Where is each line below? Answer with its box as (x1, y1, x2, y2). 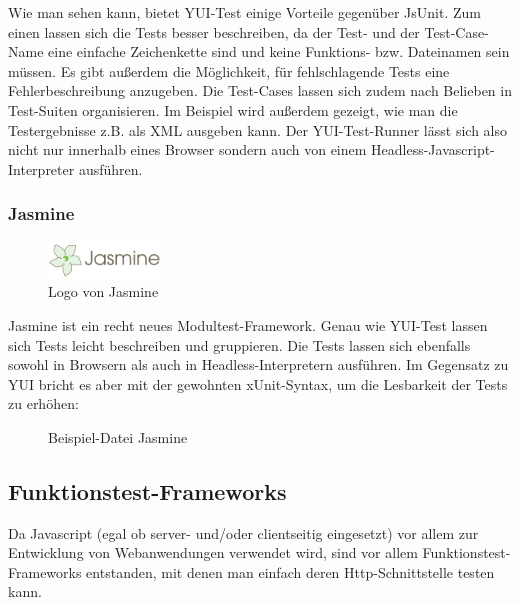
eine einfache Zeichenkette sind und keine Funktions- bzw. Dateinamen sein (48, 41, 510, 62)
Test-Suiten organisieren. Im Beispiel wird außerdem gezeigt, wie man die (8, 99, 458, 120)
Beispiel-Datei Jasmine (48, 426, 188, 447)
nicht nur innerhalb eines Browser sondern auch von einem (8, 139, 367, 160)
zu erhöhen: (8, 393, 79, 414)
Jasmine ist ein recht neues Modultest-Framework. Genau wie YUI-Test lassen (8, 314, 488, 335)
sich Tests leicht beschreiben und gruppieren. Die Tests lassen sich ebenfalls (8, 334, 471, 355)
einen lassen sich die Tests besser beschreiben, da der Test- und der (8, 21, 420, 42)
